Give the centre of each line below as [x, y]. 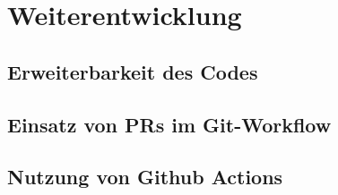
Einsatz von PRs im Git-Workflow [169, 124]
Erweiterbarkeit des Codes [133, 71]
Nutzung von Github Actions [145, 177]
